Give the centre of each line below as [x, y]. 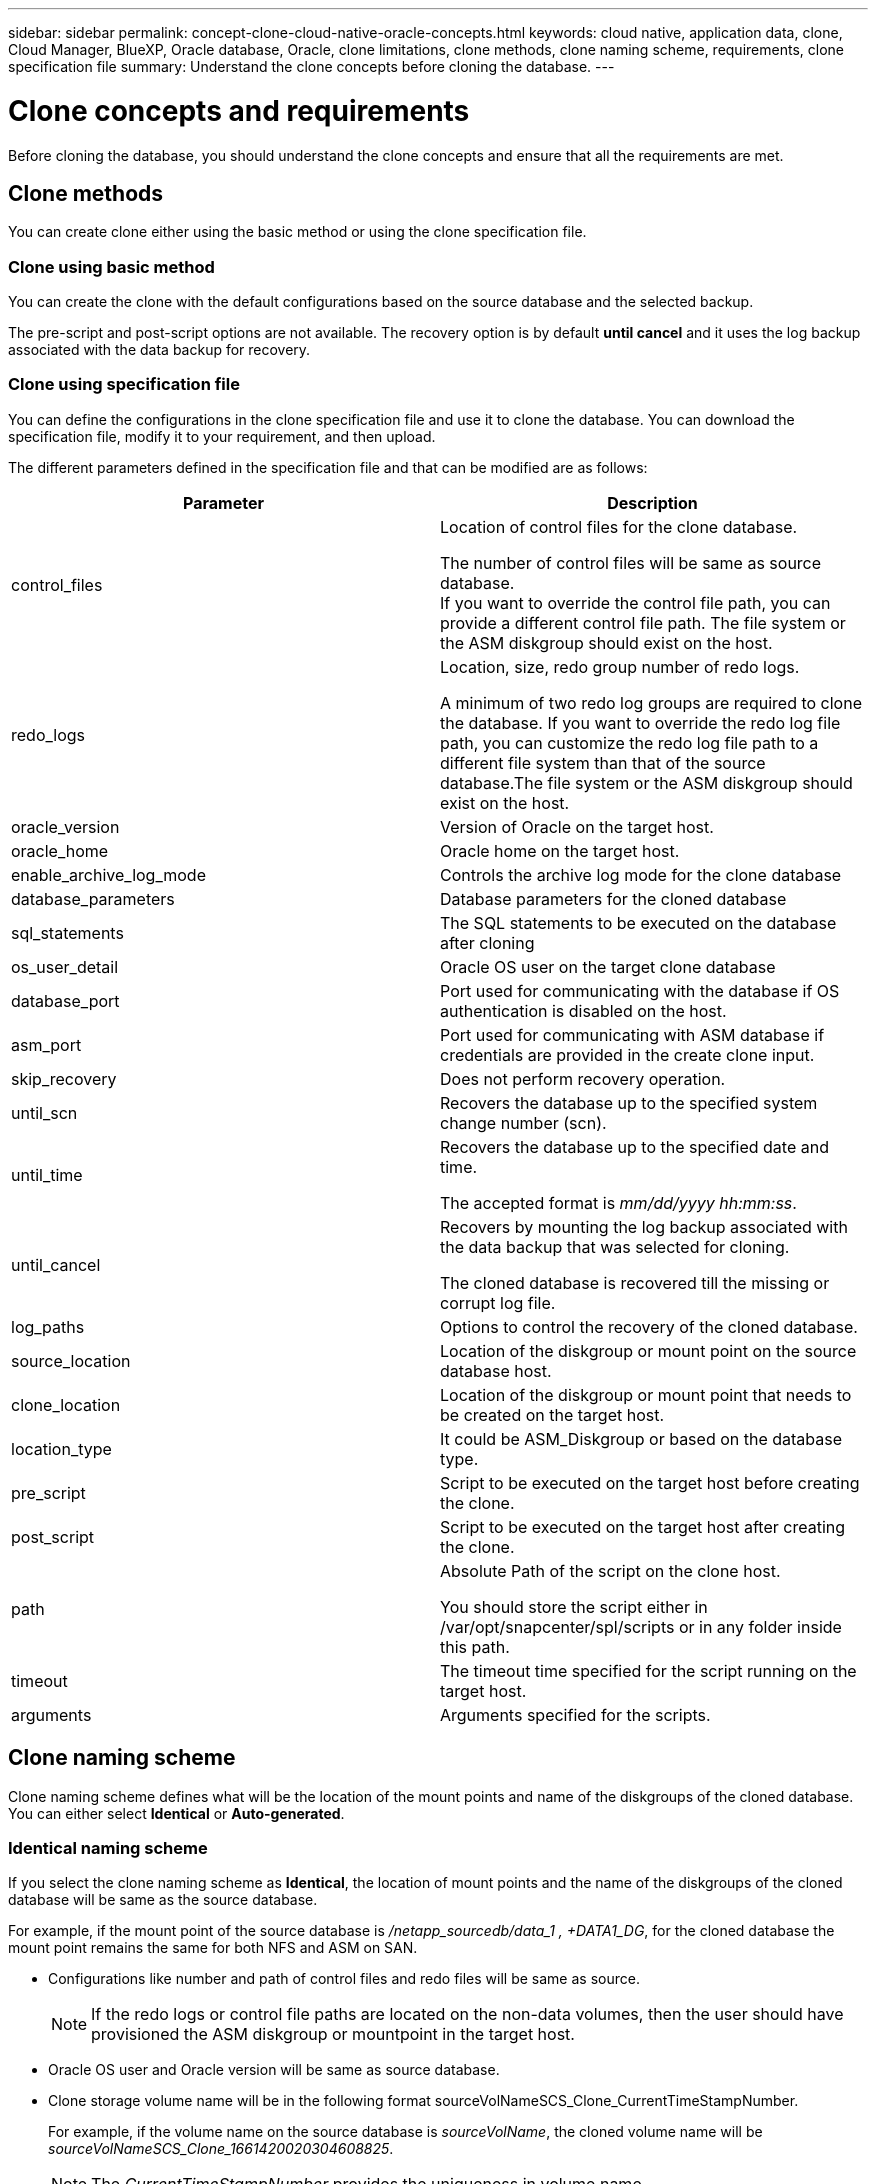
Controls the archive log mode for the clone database [641, 874]
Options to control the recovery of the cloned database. [649, 1326]
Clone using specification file [124, 384]
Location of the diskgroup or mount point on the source [648, 1350]
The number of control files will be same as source [631, 562]
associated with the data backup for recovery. [159, 350]
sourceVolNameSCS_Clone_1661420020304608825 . [221, 2149]
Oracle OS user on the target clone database [608, 966]
